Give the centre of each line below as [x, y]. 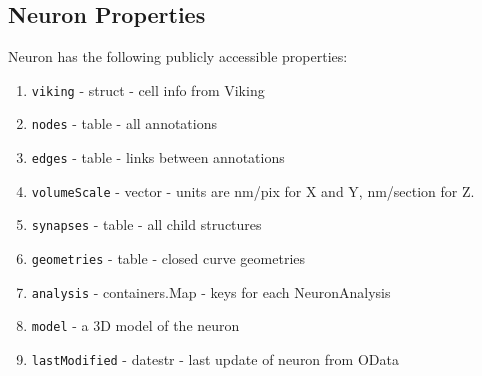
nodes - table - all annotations [124, 123]
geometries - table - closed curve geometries [168, 258]
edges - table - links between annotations [158, 157]
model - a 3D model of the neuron [135, 325]
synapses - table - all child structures [146, 224]
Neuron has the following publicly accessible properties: [178, 56]
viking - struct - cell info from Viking [148, 89]
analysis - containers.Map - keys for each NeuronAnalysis [211, 291]
